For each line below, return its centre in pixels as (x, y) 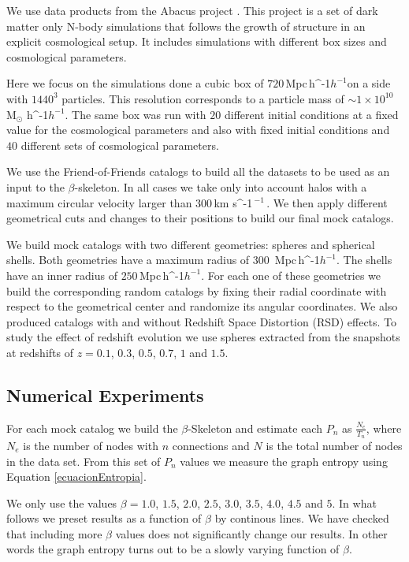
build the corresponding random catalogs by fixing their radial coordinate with (197, 290)
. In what (354, 502)
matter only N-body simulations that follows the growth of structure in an (186, 26)
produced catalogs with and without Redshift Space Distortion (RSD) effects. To (202, 321)
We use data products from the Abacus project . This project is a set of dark (192, 10)
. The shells (364, 260)
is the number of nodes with (91, 445)
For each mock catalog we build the (92, 428)
